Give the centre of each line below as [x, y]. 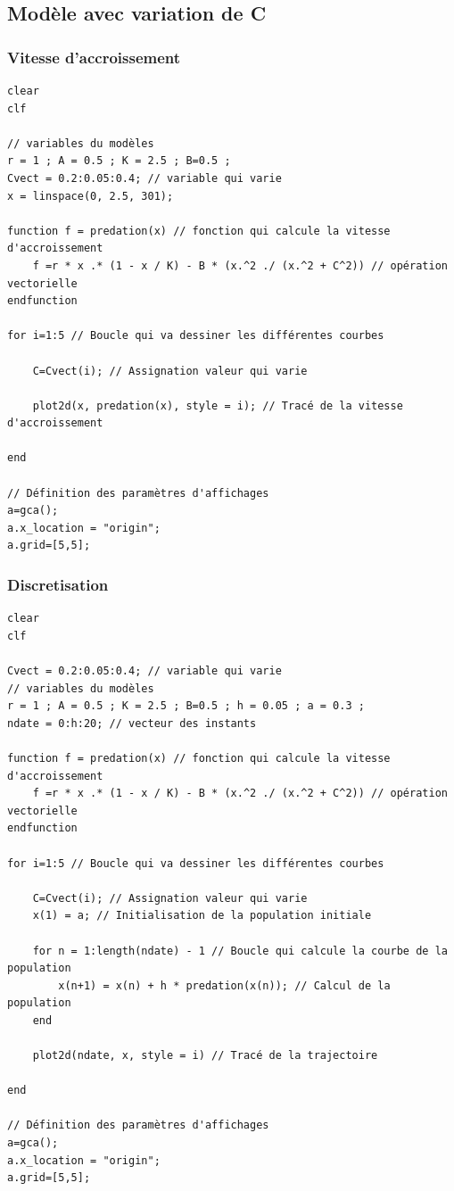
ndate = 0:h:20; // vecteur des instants [132, 723]
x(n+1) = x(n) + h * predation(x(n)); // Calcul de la [224, 985]
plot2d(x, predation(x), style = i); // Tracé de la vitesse [218, 405]
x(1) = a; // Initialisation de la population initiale [202, 916]
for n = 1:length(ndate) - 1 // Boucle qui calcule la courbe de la [240, 951]
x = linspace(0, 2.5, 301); [91, 196]
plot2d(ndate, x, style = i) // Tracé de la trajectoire [205, 1056]
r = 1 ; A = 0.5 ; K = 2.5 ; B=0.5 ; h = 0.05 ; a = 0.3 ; [186, 706]
